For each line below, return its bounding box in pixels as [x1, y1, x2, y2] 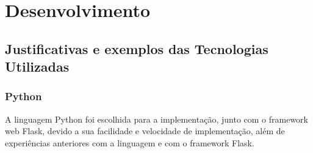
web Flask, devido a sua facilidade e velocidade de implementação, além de [5, 124, 285, 137]
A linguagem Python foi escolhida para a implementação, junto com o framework [5, 112, 308, 125]
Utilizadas [5, 57, 70, 76]
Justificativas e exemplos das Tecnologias [5, 39, 268, 58]
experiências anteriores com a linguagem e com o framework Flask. [5, 136, 254, 149]
